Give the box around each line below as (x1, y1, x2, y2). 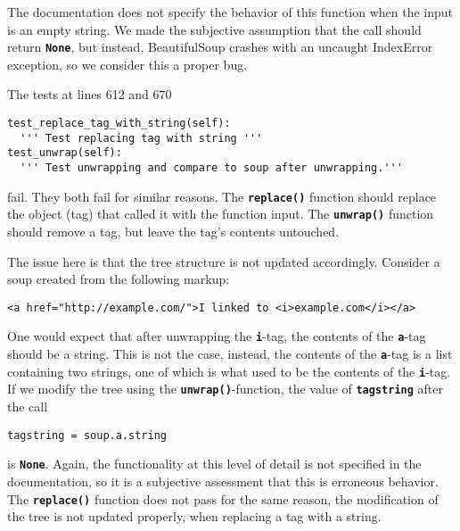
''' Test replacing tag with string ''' (20, 131, 263, 145)
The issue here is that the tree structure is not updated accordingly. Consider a (7, 252, 440, 270)
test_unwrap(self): (7, 146, 122, 160)
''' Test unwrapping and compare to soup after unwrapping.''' (20, 162, 403, 174)
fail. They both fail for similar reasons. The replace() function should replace (7, 187, 437, 205)
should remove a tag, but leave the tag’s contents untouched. (7, 221, 340, 240)
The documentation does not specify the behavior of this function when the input (7, 3, 454, 21)
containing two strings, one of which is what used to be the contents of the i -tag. (7, 361, 451, 380)
